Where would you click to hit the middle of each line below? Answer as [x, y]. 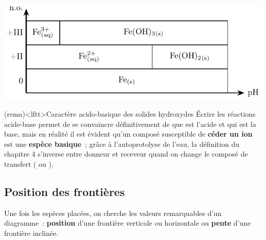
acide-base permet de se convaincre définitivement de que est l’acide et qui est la [130, 124]
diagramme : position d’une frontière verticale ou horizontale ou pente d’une [128, 223]
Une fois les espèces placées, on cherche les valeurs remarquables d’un [113, 213]
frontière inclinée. [31, 233]
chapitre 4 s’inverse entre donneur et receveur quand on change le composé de [126, 154]
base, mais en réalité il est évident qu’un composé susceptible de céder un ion [128, 134]
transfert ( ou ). [29, 164]
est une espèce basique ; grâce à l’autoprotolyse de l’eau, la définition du [122, 144]
